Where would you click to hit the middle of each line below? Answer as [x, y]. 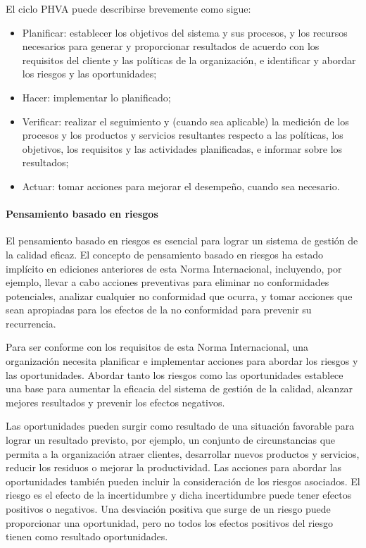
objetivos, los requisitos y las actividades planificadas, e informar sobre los [182, 148]
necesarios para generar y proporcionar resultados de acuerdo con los [171, 46]
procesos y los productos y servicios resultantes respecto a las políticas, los [183, 135]
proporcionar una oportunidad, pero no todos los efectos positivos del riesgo [170, 522]
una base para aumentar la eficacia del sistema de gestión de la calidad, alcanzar [179, 388]
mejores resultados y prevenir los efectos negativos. [115, 402]
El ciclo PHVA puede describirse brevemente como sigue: [128, 8]
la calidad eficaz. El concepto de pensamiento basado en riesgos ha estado [164, 254]
